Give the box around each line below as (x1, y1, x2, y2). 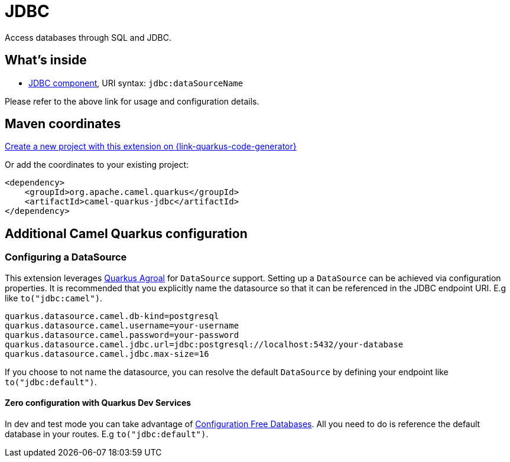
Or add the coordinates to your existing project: (5, 160, 189, 170)
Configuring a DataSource (5, 251, 127, 263)
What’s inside (5, 53, 87, 68)
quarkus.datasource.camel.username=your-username (5, 320, 239, 330)
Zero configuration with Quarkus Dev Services (5, 398, 191, 408)
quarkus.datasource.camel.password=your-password (5, 330, 239, 340)
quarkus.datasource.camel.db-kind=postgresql (5, 311, 219, 321)
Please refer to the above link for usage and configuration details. (5, 96, 259, 106)
